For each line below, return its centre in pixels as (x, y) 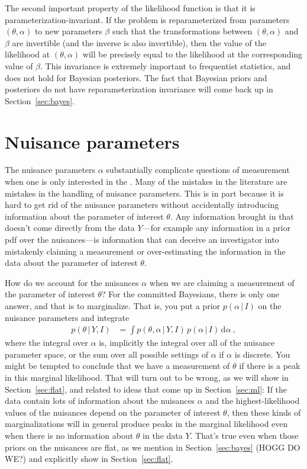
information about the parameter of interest (84, 216)
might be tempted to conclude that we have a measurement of (117, 366)
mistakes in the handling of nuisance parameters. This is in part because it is (144, 193)
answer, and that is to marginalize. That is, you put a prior (113, 306)
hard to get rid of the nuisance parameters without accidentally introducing (142, 205)
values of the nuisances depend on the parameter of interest (113, 412)
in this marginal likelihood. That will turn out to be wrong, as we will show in (147, 377)
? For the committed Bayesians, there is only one (190, 294)
